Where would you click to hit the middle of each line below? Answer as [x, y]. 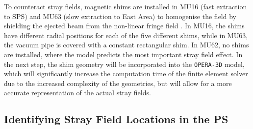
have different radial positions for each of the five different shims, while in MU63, [126, 35]
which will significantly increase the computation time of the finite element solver [126, 74]
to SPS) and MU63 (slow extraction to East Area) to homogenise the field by [120, 16]
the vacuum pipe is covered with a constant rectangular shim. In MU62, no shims [126, 45]
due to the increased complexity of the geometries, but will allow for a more [118, 83]
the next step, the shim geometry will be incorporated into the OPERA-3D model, [124, 64]
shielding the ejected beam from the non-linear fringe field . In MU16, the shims [124, 26]
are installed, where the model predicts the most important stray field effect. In [123, 54]
